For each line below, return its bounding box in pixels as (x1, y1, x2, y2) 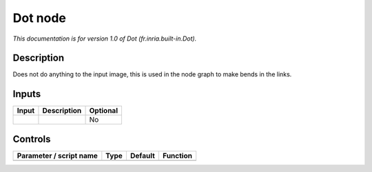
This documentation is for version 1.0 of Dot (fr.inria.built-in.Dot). (12, 34, 197, 43)
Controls (12, 133, 51, 144)
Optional (89, 106, 118, 116)
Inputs (12, 88, 41, 100)
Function (163, 151, 193, 160)
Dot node (12, 10, 67, 25)
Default (130, 151, 155, 160)
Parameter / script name (17, 151, 98, 160)
